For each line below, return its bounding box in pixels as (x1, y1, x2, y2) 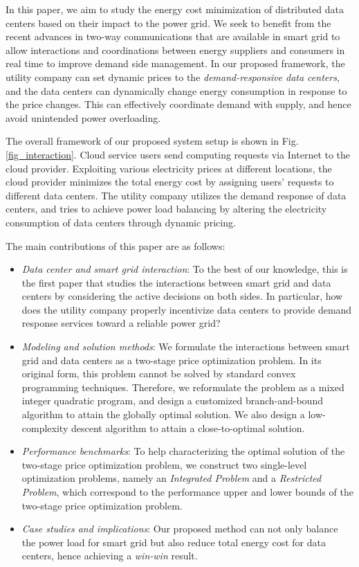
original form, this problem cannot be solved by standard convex (21, 366, 296, 381)
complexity (21, 420, 68, 435)
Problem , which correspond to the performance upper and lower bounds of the (21, 485, 353, 498)
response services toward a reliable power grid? (21, 316, 221, 330)
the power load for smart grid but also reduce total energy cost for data (21, 534, 326, 549)
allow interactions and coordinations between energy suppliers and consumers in (6, 42, 345, 57)
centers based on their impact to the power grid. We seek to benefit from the (6, 15, 331, 30)
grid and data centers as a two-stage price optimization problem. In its (21, 352, 322, 367)
